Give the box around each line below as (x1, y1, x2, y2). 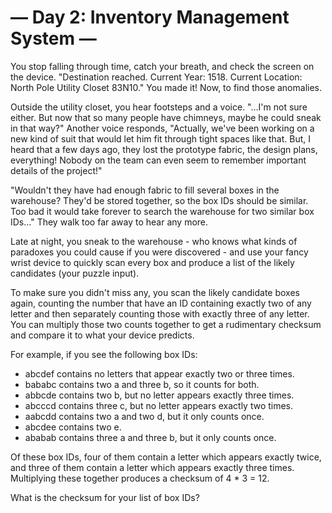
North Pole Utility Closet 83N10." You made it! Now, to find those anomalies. (10, 81, 323, 93)
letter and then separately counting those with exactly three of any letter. (10, 307, 310, 320)
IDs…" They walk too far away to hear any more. (10, 216, 209, 228)
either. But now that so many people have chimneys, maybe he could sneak (10, 111, 322, 123)
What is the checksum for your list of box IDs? (10, 491, 200, 503)
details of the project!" (10, 164, 103, 176)
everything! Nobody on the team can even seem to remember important (10, 154, 307, 166)
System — (10, 27, 97, 50)
